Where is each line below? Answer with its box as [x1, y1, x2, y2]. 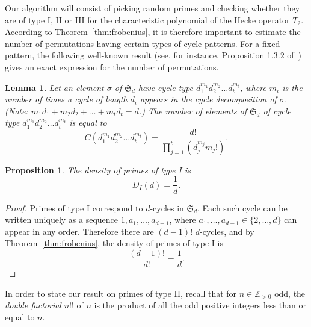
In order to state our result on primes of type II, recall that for [5, 287, 237, 299]
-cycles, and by [200, 225, 254, 237]
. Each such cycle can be [197, 201, 288, 214]
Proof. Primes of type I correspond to [5, 201, 143, 214]
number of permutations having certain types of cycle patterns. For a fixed [5, 37, 280, 49]
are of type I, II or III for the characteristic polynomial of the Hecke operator [5, 13, 290, 26]
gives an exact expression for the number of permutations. [5, 60, 219, 73]
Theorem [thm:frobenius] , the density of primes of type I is [5, 237, 223, 249]
